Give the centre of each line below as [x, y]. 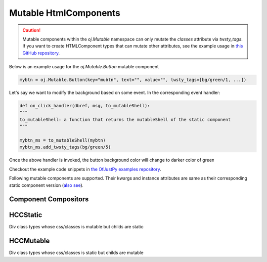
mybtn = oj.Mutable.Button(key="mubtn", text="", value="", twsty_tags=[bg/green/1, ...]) [133, 80]
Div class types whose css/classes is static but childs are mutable [76, 253]
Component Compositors [49, 199]
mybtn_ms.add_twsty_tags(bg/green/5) [65, 147]
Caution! [32, 30]
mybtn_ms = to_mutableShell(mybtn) [63, 140]
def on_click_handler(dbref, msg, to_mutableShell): [85, 106]
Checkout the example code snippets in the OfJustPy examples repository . [85, 169]
